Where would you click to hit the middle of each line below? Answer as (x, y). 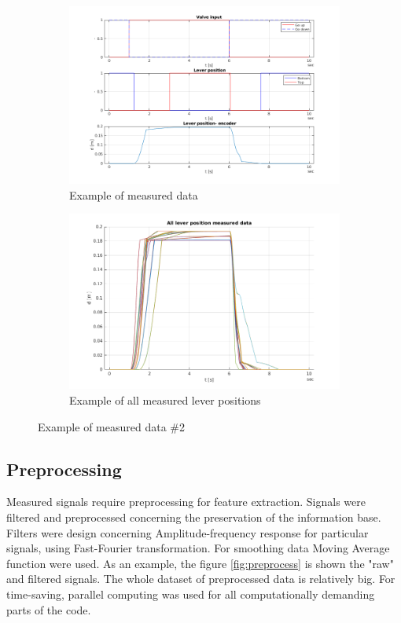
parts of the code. (49, 609)
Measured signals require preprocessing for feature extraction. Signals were (186, 502)
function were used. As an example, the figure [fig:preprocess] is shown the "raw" (200, 563)
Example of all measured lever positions (165, 399)
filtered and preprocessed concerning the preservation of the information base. (194, 517)
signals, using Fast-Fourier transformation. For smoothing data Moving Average (198, 548)
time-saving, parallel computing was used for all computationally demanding (191, 594)
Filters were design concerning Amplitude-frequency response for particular (188, 532)
